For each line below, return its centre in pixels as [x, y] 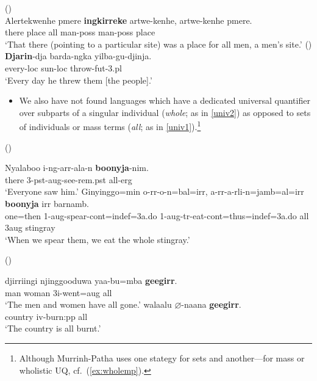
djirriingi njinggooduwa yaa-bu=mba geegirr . [91, 280]
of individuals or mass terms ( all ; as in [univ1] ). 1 [110, 125]
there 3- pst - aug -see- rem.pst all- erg [69, 179]
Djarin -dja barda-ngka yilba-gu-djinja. [78, 56]
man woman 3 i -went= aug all [59, 292]
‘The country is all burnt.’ [53, 328]
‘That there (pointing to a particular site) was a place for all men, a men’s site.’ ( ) [158, 44]
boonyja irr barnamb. [47, 203]
